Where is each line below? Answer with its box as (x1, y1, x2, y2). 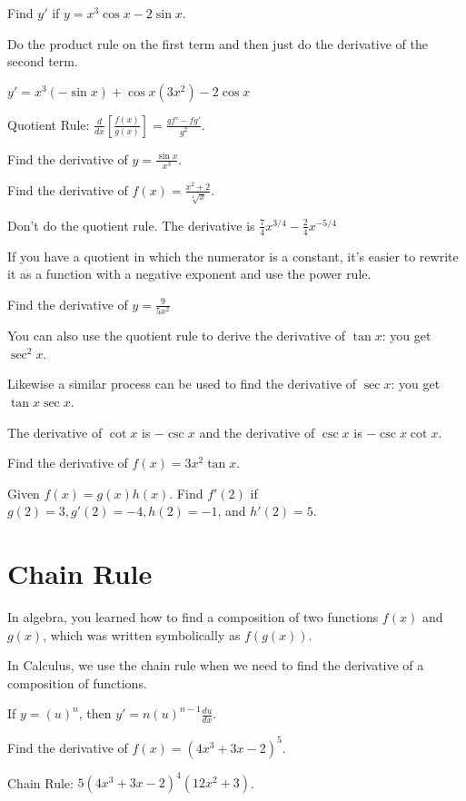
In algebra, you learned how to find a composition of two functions (7, 608, 379, 627)
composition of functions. (7, 673, 147, 692)
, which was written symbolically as (43, 625, 241, 644)
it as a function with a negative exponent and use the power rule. (7, 264, 372, 283)
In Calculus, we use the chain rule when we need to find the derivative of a (7, 656, 424, 675)
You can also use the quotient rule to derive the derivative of (7, 326, 346, 345)
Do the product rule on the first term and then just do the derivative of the (7, 34, 428, 53)
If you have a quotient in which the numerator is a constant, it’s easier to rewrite (7, 246, 459, 265)
